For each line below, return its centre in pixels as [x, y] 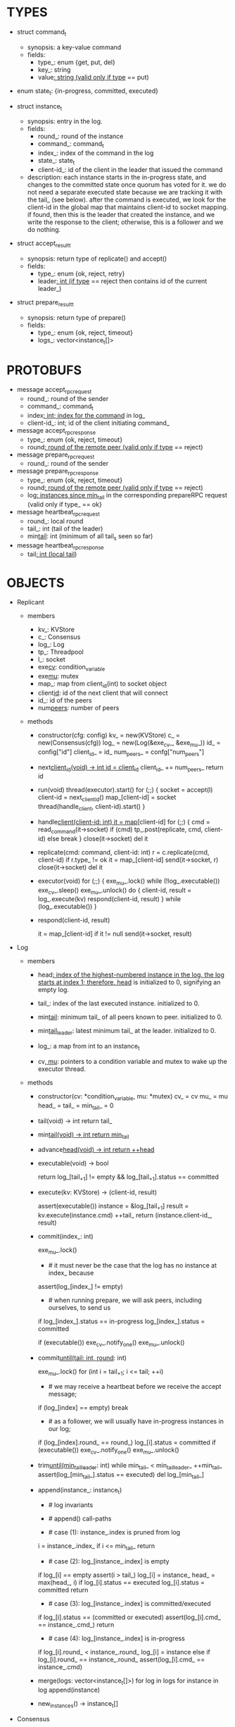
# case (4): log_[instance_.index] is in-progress [117, 1638]
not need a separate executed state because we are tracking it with [125, 192]
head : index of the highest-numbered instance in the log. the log [131, 975]
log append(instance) [69, 1690]
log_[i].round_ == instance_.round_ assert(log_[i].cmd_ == [121, 1659]
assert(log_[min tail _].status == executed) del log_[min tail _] [121, 1475]
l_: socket [52, 660]
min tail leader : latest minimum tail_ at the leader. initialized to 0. [127, 1032]
